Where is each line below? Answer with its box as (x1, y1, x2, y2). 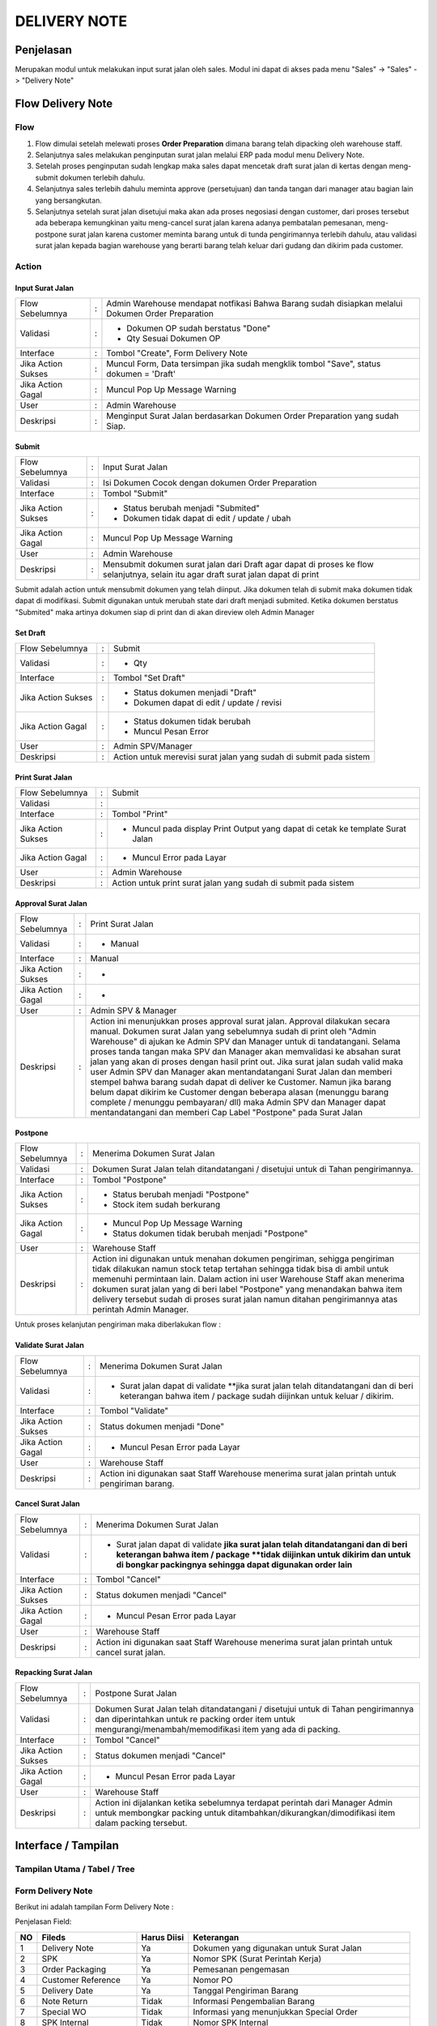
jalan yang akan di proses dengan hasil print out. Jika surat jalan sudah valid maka (90, 1056, 404, 1067)
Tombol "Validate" (100, 1404, 169, 1416)
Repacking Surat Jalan (15, 1668, 93, 1678)
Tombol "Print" (112, 809, 168, 820)
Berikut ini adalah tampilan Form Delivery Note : (15, 1901, 174, 1912)
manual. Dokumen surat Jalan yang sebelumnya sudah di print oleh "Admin (90, 1026, 376, 1037)
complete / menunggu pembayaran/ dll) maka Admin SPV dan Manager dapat (90, 1096, 386, 1108)
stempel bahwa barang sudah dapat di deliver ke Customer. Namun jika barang (90, 1076, 392, 1088)
